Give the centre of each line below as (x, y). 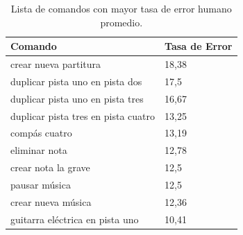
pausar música (41, 184)
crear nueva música (51, 201)
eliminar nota (39, 150)
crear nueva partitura (56, 64)
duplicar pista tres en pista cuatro (83, 115)
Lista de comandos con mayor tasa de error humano (121, 8)
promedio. (121, 22)
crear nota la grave (50, 167)
